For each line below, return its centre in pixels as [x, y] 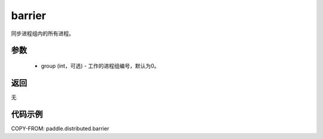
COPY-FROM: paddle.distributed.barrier [60, 128]
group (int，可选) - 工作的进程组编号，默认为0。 [100, 66]
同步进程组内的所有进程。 [42, 33]
